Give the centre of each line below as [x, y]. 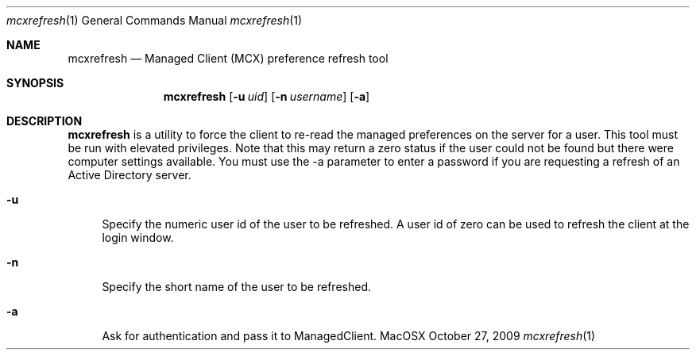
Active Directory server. [130, 175]
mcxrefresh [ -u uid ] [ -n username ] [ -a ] [267, 96]
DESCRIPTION [44, 121]
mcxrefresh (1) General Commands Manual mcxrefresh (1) [155, 20]
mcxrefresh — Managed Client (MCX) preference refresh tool [228, 58]
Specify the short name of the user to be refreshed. [236, 287]
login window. [138, 237]
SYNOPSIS [35, 83]
